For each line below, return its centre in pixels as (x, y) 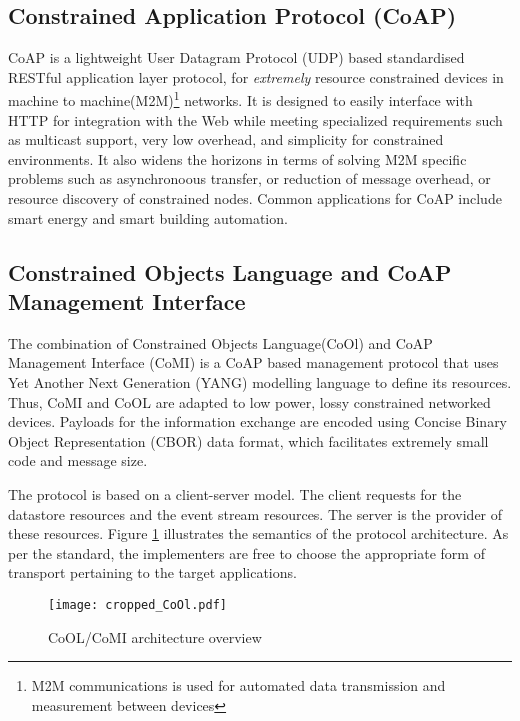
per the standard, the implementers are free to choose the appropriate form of (246, 552)
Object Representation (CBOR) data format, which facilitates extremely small (248, 440)
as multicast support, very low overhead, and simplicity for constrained (226, 139)
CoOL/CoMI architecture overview (155, 636)
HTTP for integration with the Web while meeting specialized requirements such (255, 119)
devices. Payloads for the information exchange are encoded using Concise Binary (258, 421)
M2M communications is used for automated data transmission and (238, 685)
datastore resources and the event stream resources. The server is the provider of (255, 513)
